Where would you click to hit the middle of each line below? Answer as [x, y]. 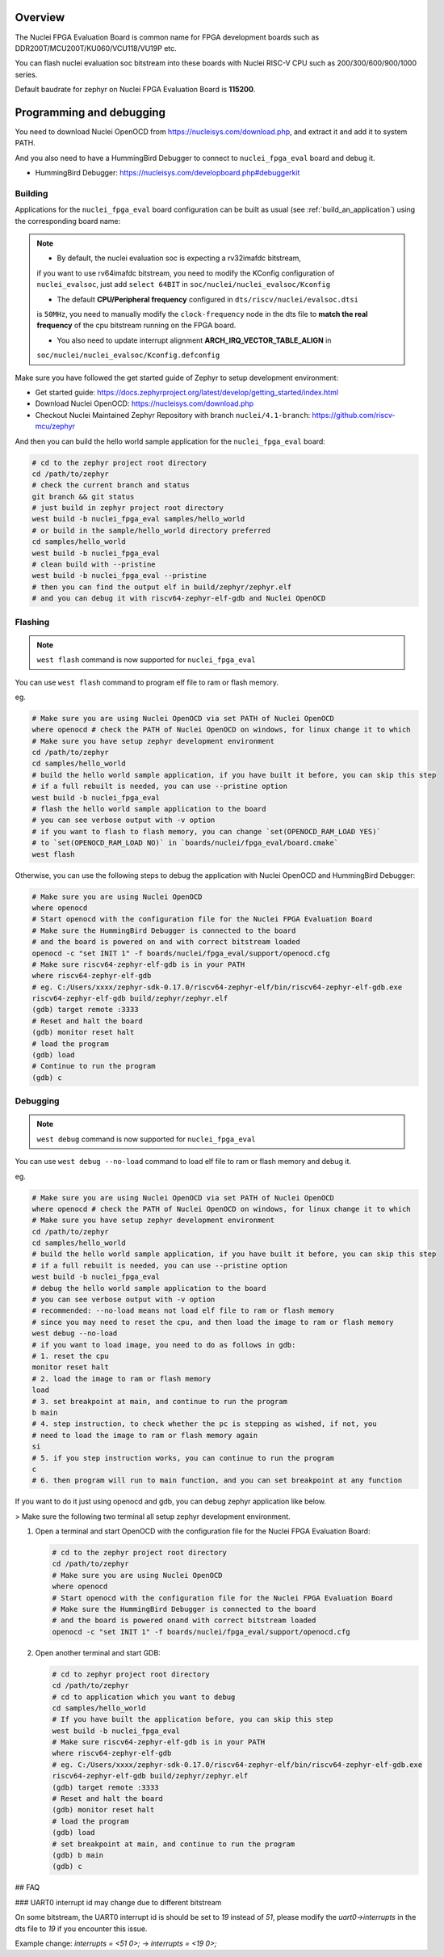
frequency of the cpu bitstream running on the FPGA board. [136, 325]
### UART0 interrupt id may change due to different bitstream [118, 1902]
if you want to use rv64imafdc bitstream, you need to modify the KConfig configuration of [186, 273]
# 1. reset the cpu [70, 1356]
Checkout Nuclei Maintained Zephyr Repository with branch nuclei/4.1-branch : [173, 415]
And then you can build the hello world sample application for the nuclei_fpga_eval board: [170, 441]
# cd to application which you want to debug [144, 1697]
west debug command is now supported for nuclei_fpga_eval [146, 1139]
